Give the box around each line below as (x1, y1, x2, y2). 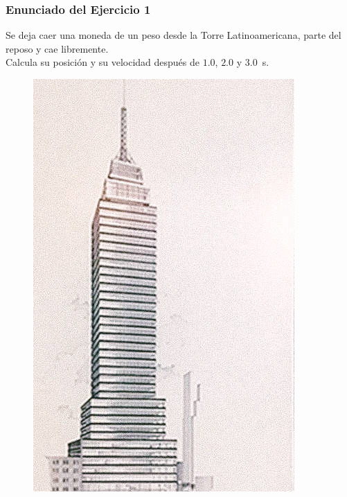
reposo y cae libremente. (6, 41, 109, 55)
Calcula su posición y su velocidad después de (6, 55, 199, 69)
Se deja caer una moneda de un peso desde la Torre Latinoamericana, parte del (6, 28, 341, 42)
